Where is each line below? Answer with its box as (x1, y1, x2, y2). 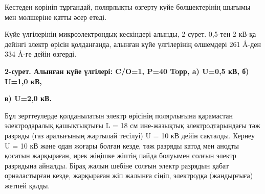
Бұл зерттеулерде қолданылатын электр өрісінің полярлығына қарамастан (5, 110, 233, 120)
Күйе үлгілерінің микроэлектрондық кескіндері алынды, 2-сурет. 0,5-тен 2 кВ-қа (5, 29, 256, 39)
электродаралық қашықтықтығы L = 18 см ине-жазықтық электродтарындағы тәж (5, 120, 260, 131)
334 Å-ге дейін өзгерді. (5, 48, 77, 59)
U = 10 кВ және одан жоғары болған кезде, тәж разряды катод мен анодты (5, 140, 239, 151)
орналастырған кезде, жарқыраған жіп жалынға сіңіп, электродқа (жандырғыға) (5, 170, 253, 181)
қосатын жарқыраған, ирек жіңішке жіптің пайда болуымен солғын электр (5, 150, 236, 161)
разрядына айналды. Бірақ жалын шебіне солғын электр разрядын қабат (5, 160, 229, 171)
